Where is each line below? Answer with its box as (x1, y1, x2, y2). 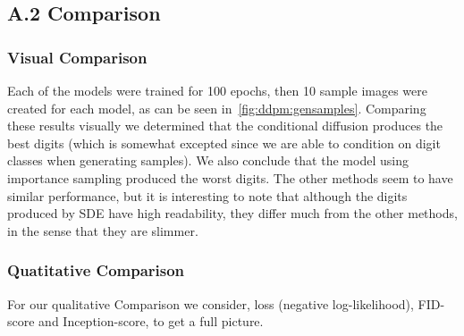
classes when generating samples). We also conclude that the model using (7, 151, 409, 170)
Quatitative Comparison (7, 259, 185, 281)
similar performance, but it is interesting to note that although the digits (7, 186, 408, 205)
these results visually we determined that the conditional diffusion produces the (7, 116, 443, 135)
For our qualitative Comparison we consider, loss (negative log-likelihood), (7, 294, 414, 313)
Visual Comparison (7, 46, 148, 68)
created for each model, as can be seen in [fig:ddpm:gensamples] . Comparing (7, 98, 426, 117)
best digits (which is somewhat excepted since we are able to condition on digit (7, 133, 441, 152)
